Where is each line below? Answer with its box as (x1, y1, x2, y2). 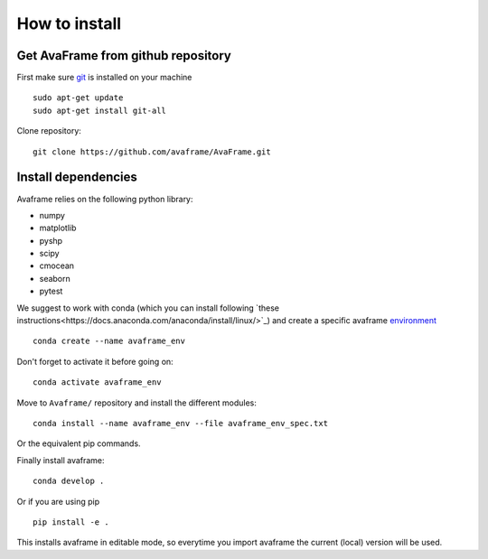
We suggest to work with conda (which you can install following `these (16, 303, 280, 313)
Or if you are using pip (16, 496, 100, 507)
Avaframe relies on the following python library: (16, 193, 193, 204)
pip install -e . (33, 517, 109, 527)
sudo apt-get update (33, 93, 124, 103)
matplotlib (39, 222, 77, 234)
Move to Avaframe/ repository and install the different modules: (16, 397, 258, 408)
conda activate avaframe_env (33, 377, 162, 387)
